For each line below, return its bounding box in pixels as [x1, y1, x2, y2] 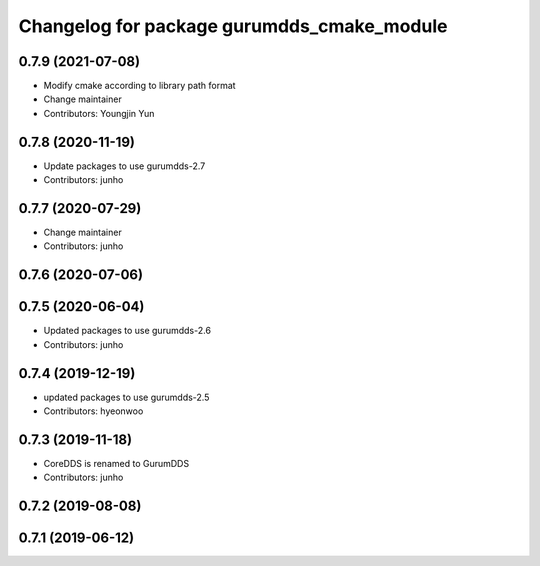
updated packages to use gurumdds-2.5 [43, 391, 210, 403]
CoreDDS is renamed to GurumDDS [43, 457, 190, 469]
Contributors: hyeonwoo [43, 405, 144, 417]
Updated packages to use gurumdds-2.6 [43, 325, 212, 337]
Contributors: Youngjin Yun [43, 107, 155, 119]
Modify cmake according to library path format [43, 80, 236, 92]
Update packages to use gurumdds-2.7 [43, 160, 206, 172]
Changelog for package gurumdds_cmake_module [18, 15, 448, 37]
